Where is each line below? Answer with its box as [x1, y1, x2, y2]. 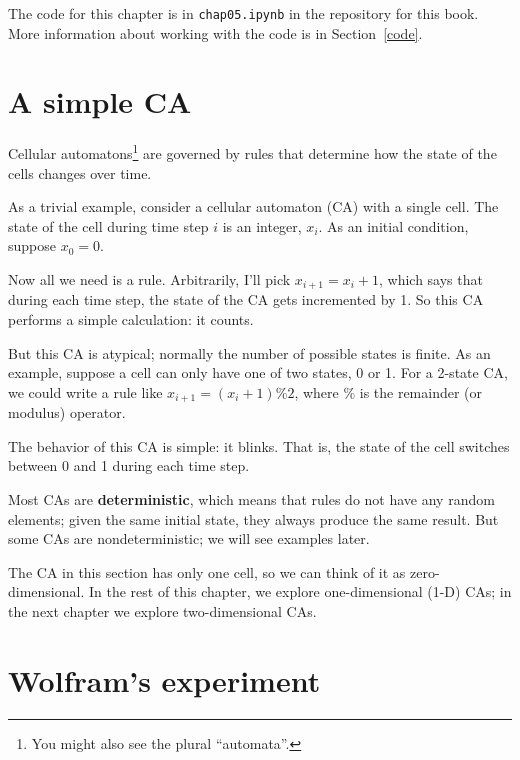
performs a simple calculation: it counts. [8, 309, 254, 330]
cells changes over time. [8, 162, 152, 183]
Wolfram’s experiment [8, 659, 321, 700]
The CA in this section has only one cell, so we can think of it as [8, 561, 406, 582]
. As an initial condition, [318, 215, 469, 236]
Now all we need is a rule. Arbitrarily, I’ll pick [8, 269, 291, 289]
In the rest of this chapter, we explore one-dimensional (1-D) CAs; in [88, 581, 512, 602]
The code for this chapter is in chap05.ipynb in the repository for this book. [8, 3, 479, 23]
